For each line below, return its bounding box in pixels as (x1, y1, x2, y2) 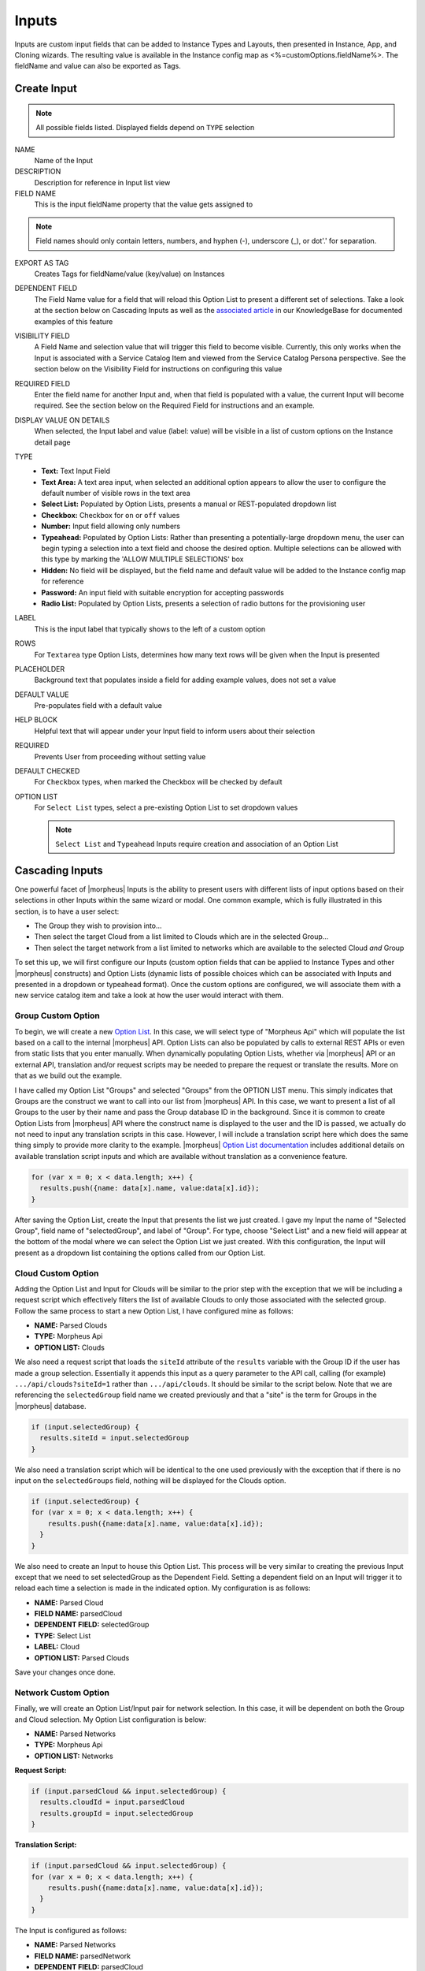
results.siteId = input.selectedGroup (39, 1433, 189, 1443)
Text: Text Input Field (41, 466, 110, 476)
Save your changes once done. (14, 1667, 116, 1677)
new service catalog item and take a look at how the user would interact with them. (14, 990, 284, 1000)
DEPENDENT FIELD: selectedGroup (34, 1620, 150, 1630)
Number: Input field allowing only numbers (41, 521, 181, 531)
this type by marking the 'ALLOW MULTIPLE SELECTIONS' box (41, 554, 244, 564)
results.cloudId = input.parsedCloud (39, 1798, 185, 1807)
